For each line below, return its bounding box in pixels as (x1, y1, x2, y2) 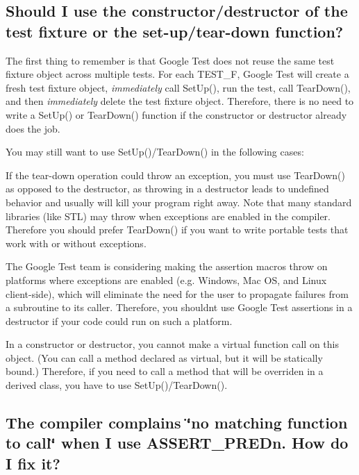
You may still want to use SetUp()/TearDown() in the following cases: (6, 144, 304, 159)
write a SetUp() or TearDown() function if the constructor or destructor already (6, 107, 347, 122)
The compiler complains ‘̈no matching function (6, 412, 348, 433)
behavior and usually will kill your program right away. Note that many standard (6, 194, 352, 209)
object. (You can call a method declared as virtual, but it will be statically (6, 350, 323, 365)
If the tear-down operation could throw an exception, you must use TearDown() (6, 167, 345, 182)
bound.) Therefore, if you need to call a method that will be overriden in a (6, 364, 324, 378)
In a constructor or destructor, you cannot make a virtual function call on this (6, 337, 339, 351)
